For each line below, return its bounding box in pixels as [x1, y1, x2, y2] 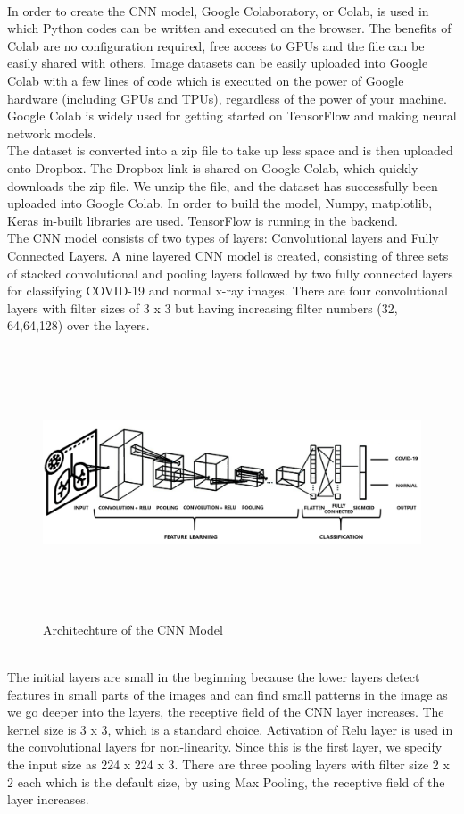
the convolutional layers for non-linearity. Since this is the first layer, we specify [7, 737, 443, 756]
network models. [7, 123, 96, 142]
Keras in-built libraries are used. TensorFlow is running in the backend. [7, 211, 398, 229]
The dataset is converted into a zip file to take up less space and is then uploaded [7, 141, 453, 160]
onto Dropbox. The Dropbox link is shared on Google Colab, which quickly [7, 158, 418, 177]
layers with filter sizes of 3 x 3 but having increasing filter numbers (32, [7, 298, 398, 317]
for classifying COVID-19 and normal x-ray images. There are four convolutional [7, 281, 448, 300]
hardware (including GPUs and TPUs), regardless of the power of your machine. [7, 88, 447, 107]
